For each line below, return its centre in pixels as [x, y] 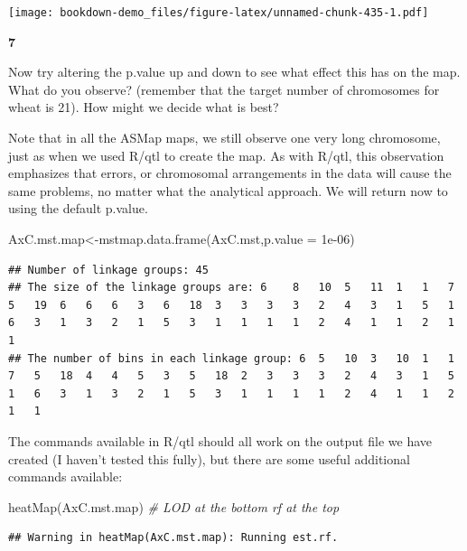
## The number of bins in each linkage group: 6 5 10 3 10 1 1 [231, 358]
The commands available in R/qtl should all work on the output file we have [220, 440]
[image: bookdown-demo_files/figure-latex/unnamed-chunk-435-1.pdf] [219, 13]
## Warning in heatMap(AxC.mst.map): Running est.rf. [173, 538]
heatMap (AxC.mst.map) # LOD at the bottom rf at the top [174, 506]
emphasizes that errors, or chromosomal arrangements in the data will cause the [230, 173]
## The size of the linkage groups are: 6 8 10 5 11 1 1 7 [231, 288]
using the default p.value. [78, 208]
